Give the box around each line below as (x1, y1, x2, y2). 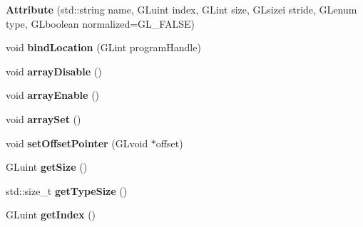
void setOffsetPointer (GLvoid (6, 135, 148, 150)
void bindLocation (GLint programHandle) (6, 40, 201, 55)
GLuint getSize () (6, 159, 88, 174)
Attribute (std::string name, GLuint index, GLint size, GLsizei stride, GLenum (6, 2, 357, 16)
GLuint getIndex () (6, 207, 96, 222)
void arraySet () (6, 111, 81, 126)
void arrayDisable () (6, 63, 102, 78)
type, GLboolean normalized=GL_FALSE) (6, 16, 195, 31)
